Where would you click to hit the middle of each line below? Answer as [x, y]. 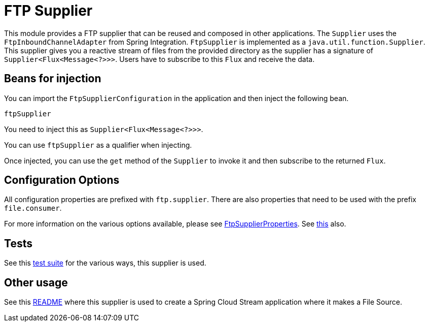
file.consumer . [33, 208]
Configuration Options [62, 180]
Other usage [36, 282]
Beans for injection [53, 79]
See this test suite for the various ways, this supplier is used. [105, 263]
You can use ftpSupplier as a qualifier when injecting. [98, 145]
